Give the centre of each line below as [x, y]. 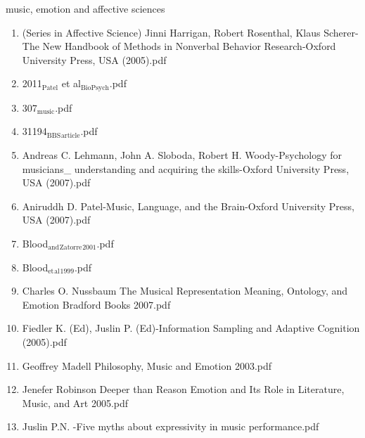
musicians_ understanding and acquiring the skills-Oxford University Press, [186, 168]
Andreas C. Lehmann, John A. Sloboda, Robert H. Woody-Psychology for [182, 155]
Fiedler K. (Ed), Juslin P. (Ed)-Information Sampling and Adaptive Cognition [191, 328]
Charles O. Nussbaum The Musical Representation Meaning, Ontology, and [185, 291]
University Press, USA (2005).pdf [94, 59]
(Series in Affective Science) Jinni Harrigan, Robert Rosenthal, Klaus [171, 32]
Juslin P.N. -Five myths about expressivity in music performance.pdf [171, 426]
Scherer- [341, 32]
